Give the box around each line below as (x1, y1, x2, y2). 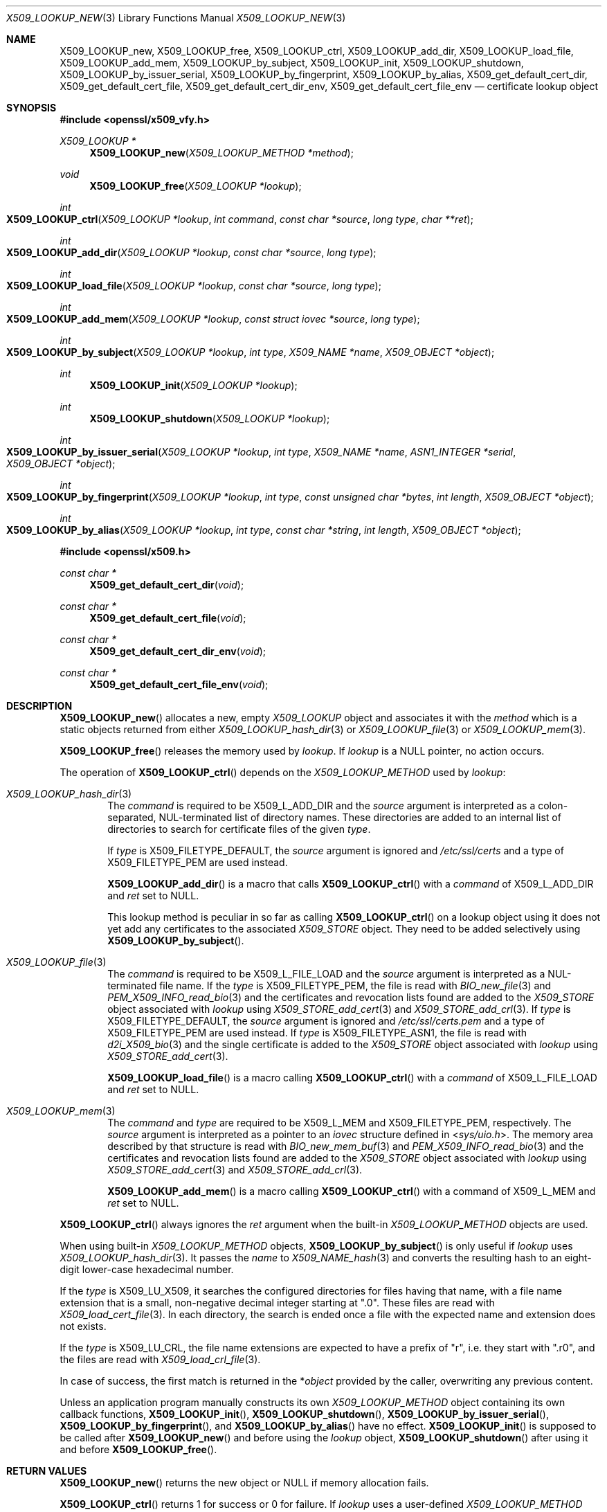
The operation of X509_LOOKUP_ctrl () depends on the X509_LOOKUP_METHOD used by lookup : (60, 766, 506, 778)
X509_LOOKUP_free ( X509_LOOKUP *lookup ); (89, 180, 302, 192)
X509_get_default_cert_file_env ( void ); (89, 678, 269, 690)
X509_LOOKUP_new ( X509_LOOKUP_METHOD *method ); (89, 147, 354, 159)
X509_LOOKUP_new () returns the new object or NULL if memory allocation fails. (60, 1477, 429, 1488)
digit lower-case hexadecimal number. (60, 1263, 234, 1275)
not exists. (60, 1320, 107, 1332)
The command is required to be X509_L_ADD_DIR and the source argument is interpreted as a (107, 800, 536, 811)
